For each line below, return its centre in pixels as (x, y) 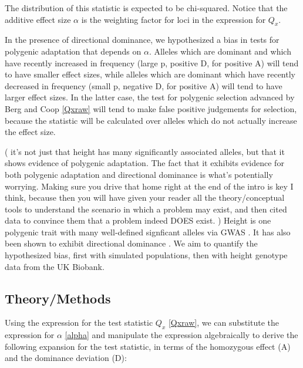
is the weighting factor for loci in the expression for (174, 19)
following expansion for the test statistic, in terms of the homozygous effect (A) (148, 346)
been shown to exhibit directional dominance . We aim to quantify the (131, 243)
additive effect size (38, 19)
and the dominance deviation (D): (66, 358)
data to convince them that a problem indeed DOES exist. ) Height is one (138, 220)
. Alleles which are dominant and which (220, 51)
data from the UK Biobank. (55, 266)
